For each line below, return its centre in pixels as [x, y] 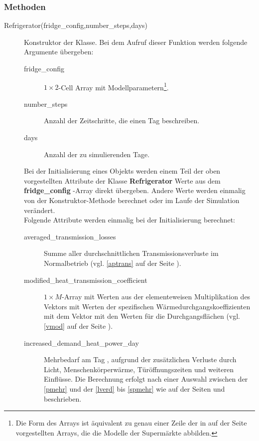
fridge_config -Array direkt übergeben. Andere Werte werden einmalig [135, 190]
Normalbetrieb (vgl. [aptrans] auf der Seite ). [113, 263]
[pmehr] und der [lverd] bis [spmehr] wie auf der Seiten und [134, 388]
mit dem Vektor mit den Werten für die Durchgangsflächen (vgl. [142, 316]
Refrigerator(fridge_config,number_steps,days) [76, 25]
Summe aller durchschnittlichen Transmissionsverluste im [131, 253]
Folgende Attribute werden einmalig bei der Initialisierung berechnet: [130, 220]
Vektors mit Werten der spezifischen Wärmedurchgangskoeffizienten [147, 306]
